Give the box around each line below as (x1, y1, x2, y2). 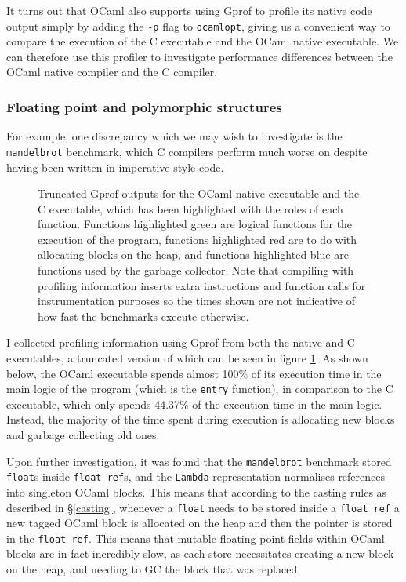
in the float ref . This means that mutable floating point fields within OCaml (6, 529, 385, 546)
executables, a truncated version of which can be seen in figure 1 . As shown (6, 350, 368, 366)
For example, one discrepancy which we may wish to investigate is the (6, 128, 343, 144)
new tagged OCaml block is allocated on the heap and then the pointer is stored (6, 515, 393, 531)
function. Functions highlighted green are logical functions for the (38, 216, 353, 232)
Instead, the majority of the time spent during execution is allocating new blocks (6, 411, 395, 427)
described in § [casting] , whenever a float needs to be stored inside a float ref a (6, 499, 400, 515)
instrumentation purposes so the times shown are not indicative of (38, 293, 356, 309)
